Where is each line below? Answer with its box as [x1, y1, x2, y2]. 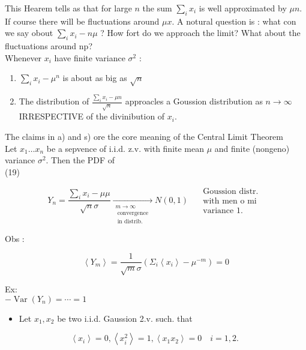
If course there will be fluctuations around [5, 14, 160, 27]
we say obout [5, 26, 53, 39]
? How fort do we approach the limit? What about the [100, 26, 301, 39]
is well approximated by [199, 2, 287, 14]
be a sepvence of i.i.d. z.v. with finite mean [46, 142, 205, 154]
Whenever [5, 51, 42, 64]
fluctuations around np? [5, 40, 92, 52]
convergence [117, 210, 149, 216]
